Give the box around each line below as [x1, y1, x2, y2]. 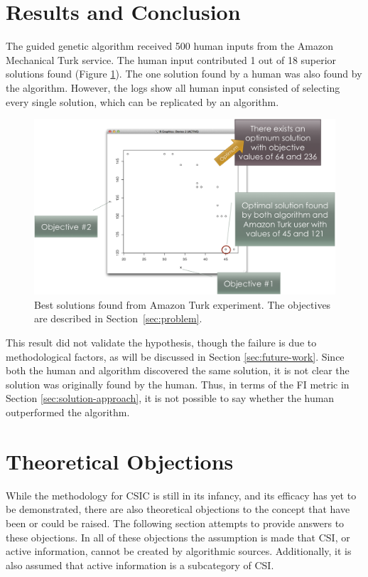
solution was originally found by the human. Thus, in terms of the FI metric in [6, 376, 350, 391]
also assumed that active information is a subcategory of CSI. [6, 557, 274, 572]
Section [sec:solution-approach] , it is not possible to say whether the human [6, 391, 335, 406]
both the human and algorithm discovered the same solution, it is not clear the [6, 363, 350, 378]
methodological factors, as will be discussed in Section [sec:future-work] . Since [6, 349, 345, 364]
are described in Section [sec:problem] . [34, 311, 202, 326]
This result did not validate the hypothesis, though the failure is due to [6, 335, 317, 350]
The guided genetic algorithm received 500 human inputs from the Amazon [6, 38, 334, 53]
